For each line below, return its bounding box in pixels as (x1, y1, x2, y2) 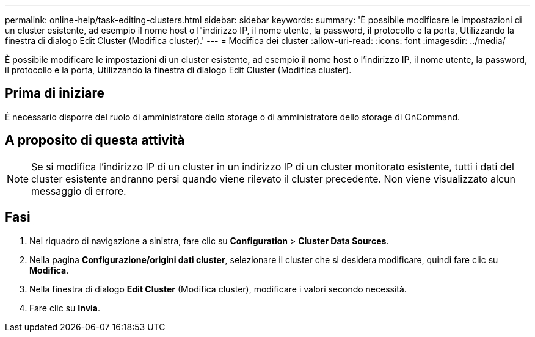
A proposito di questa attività (5, 132, 185, 148)
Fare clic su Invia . (29, 302, 101, 313)
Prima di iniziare (5, 85, 105, 101)
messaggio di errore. (31, 184, 126, 197)
